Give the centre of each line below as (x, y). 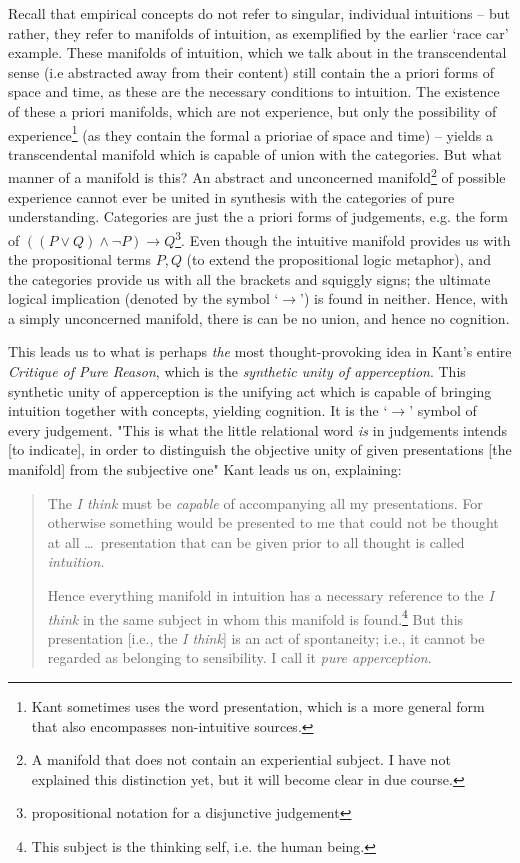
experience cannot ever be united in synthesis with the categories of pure (231, 196)
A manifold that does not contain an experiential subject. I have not (241, 759)
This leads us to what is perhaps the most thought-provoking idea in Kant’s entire (260, 351)
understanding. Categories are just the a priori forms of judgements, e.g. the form (258, 216)
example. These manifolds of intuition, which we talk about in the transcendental (257, 52)
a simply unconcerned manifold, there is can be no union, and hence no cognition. (259, 317)
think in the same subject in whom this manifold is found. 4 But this (255, 617)
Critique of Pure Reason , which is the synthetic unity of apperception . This (237, 371)
